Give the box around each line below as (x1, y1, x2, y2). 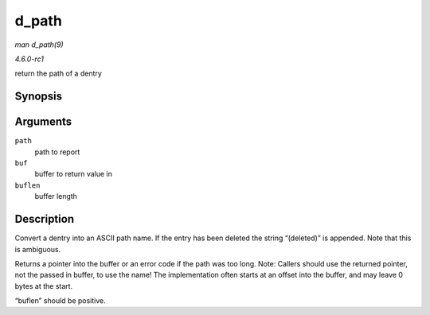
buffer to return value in (34, 169, 113, 179)
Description (14, 212, 75, 226)
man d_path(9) (14, 40, 64, 49)
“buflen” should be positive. (14, 296, 107, 305)
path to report (34, 147, 80, 157)
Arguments (14, 115, 72, 129)
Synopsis (14, 90, 63, 103)
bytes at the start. (14, 281, 73, 290)
